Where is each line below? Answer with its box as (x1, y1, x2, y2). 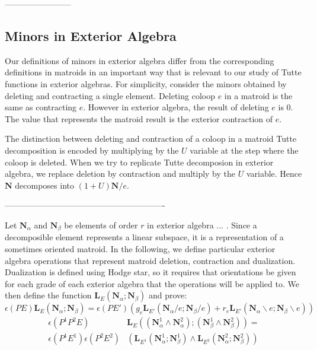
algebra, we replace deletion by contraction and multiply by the (5, 167, 236, 180)
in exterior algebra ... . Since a (147, 218, 257, 231)
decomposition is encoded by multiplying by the (5, 144, 179, 156)
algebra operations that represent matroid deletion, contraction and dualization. (5, 254, 296, 266)
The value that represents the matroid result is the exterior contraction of (5, 112, 273, 125)
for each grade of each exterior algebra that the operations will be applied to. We (5, 277, 299, 289)
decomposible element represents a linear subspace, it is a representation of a (5, 231, 284, 243)
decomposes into (15, 179, 74, 191)
